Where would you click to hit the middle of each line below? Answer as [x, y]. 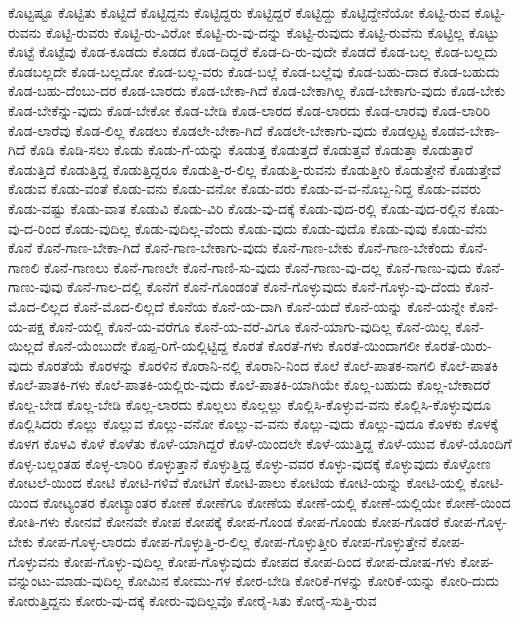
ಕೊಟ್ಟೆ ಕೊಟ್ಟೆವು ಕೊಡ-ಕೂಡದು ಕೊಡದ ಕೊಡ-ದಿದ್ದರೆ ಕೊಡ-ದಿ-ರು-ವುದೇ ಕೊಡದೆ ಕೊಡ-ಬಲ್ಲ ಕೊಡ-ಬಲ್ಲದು [253, 51]
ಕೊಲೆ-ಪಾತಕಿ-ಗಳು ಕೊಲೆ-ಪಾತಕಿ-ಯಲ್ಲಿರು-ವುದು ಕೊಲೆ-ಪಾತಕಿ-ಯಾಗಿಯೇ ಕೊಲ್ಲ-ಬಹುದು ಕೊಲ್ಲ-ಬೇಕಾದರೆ [249, 384]
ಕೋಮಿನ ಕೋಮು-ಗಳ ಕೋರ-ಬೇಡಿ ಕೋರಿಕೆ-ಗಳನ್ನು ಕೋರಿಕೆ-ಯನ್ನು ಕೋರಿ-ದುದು [313, 580]
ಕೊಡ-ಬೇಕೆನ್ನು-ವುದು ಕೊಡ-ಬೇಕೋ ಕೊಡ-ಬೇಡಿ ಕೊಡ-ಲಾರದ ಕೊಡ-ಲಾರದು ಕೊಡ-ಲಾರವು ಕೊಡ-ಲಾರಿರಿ [249, 109]
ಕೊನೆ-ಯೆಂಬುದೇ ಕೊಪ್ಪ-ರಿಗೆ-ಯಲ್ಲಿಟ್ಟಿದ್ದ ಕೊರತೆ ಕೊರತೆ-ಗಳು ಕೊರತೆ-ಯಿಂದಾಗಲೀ [234, 345]
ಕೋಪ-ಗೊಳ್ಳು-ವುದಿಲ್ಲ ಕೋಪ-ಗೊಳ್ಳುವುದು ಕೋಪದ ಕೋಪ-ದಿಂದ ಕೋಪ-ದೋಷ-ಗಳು [259, 560]
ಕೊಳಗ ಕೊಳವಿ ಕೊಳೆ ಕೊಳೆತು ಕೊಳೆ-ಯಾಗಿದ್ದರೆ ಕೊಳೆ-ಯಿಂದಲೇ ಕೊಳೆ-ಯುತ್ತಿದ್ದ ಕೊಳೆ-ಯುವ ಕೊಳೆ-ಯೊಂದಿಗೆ [260, 443]
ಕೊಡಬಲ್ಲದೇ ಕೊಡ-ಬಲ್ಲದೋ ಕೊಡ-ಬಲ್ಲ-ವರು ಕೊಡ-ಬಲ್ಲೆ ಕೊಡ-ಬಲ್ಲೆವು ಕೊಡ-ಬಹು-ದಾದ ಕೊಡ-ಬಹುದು [254, 70]
